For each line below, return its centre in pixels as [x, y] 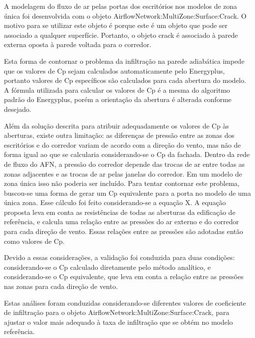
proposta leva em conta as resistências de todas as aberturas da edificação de [120, 212]
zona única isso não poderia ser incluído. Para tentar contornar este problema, [122, 183]
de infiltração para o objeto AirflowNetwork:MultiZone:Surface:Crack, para [117, 312]
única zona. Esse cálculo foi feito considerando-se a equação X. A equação [115, 202]
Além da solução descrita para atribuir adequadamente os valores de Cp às [116, 125]
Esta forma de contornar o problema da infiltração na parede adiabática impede [124, 61]
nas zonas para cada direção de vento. [61, 286]
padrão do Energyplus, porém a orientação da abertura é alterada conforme [118, 99]
